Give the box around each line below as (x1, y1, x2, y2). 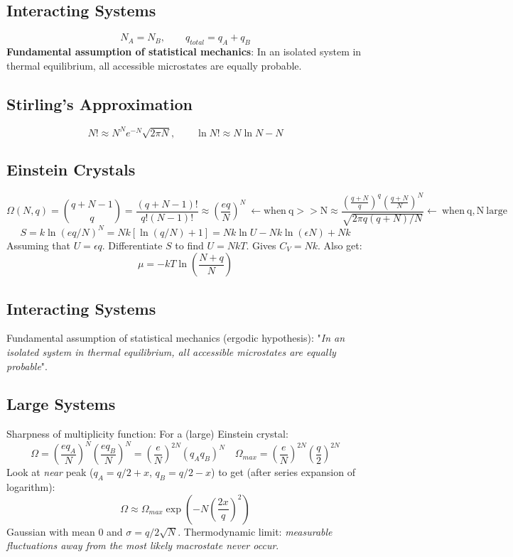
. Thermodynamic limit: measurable (178, 524, 333, 539)
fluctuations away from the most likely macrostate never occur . (6, 538, 279, 553)
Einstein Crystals (6, 158, 136, 180)
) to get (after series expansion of (211, 465, 355, 480)
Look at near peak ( (6, 465, 94, 480)
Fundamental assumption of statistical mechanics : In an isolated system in (6, 44, 362, 58)
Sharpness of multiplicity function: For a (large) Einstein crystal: (6, 426, 288, 441)
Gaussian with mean (6, 524, 95, 539)
